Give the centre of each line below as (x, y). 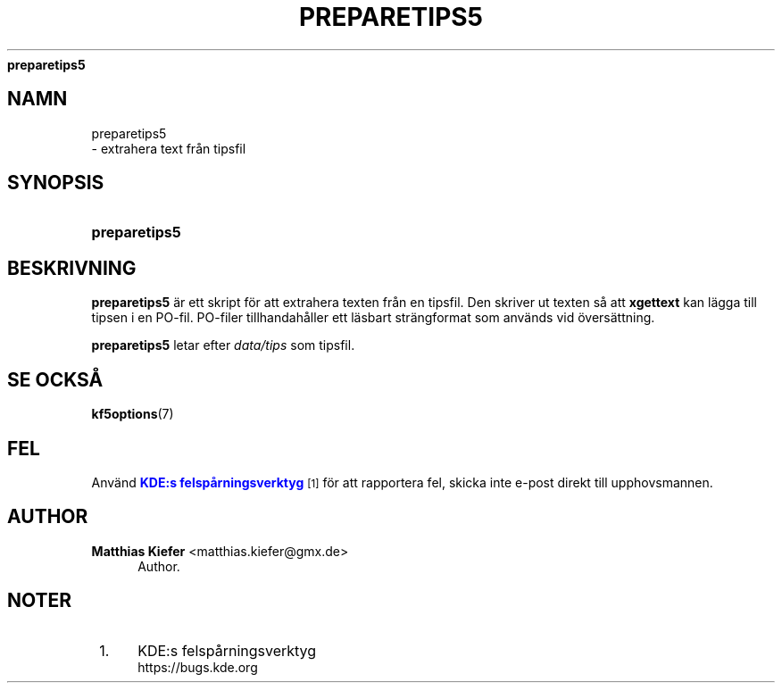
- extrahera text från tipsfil (169, 148)
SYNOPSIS (56, 183)
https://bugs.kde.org (198, 667)
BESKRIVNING (72, 268)
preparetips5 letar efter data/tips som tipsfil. (223, 345)
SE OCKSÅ (55, 379)
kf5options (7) (133, 414)
